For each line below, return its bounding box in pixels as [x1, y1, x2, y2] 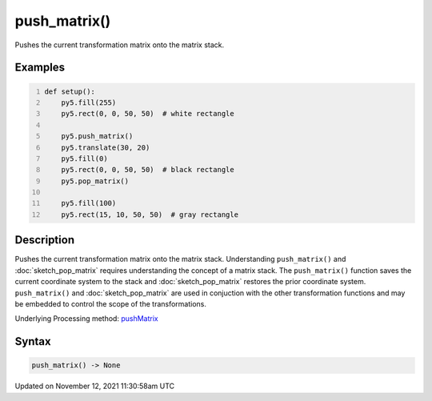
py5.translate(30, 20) [61, 142, 150, 152]
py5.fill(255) [61, 98, 117, 107]
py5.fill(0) [61, 154, 108, 163]
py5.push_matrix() [61, 132, 134, 141]
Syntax [14, 335, 51, 348]
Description [14, 233, 75, 247]
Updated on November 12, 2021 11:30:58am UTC [14, 381, 175, 391]
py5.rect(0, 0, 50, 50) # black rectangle [61, 165, 235, 174]
